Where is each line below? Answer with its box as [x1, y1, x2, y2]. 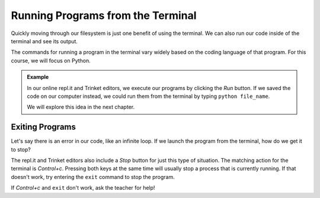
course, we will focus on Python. [11, 57, 91, 64]
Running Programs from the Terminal [11, 9, 197, 22]
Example [27, 74, 49, 81]
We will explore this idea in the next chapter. [27, 104, 135, 111]
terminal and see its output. [11, 37, 78, 44]
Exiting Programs [11, 122, 76, 132]
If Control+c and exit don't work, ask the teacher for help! [11, 184, 155, 191]
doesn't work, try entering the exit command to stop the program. [11, 173, 175, 180]
